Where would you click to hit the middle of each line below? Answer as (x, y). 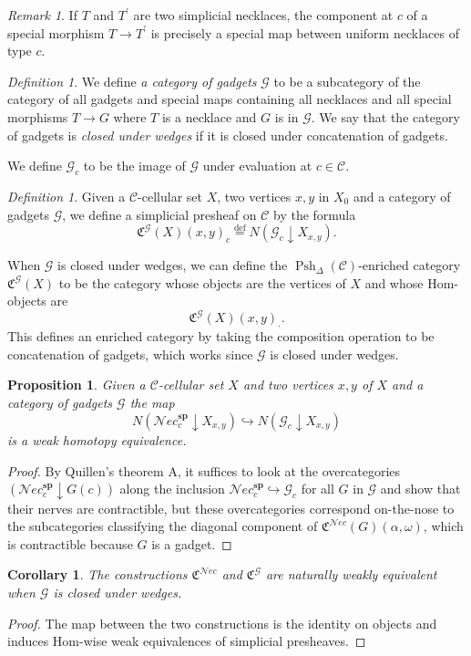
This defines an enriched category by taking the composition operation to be (221, 336)
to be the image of (134, 166)
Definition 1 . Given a (67, 196)
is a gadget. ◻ (192, 543)
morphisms (38, 116)
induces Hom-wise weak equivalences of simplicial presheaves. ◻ (187, 641)
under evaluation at (257, 166)
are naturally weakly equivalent (351, 574)
